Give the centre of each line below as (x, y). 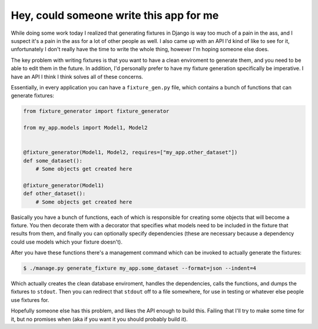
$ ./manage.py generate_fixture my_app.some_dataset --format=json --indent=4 (140, 268)
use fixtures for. (30, 300)
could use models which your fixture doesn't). (67, 242)
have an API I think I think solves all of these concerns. (77, 77)
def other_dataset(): (54, 194)
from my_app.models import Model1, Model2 (85, 128)
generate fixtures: (32, 96)
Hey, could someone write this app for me (115, 15)
